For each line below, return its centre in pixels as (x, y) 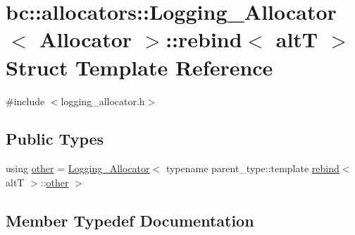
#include (25, 101)
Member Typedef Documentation (130, 220)
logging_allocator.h (103, 101)
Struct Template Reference (139, 67)
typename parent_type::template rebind (253, 168)
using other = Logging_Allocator (78, 168)
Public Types (55, 139)
